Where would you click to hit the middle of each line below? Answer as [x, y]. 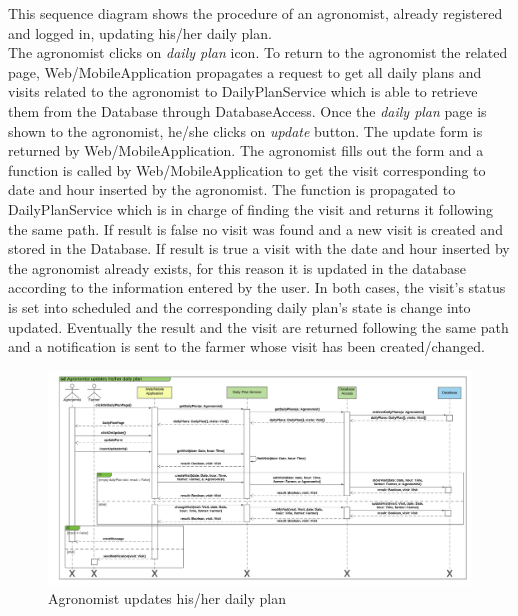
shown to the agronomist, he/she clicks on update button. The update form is [245, 130]
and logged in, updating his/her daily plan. [140, 32]
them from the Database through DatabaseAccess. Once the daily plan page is [247, 110]
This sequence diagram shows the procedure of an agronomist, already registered [255, 13]
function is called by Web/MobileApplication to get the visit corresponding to [247, 169]
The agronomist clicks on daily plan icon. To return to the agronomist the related [258, 52]
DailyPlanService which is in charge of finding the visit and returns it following [250, 208]
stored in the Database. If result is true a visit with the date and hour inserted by [259, 248]
